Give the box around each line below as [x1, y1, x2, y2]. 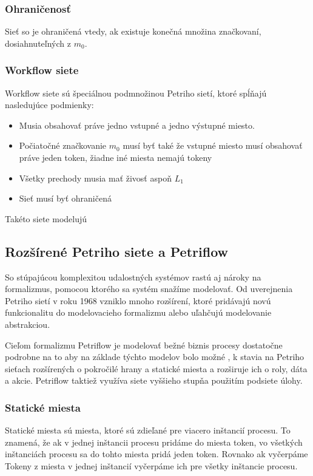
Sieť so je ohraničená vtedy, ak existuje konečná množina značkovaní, [5, 25, 261, 38]
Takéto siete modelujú [5, 212, 87, 225]
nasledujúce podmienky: [5, 98, 94, 111]
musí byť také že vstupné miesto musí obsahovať [123, 139, 303, 152]
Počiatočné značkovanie [19, 139, 107, 152]
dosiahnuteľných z [5, 36, 71, 49]
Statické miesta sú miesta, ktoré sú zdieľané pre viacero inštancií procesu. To [5, 424, 291, 437]
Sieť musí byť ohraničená [19, 192, 112, 205]
